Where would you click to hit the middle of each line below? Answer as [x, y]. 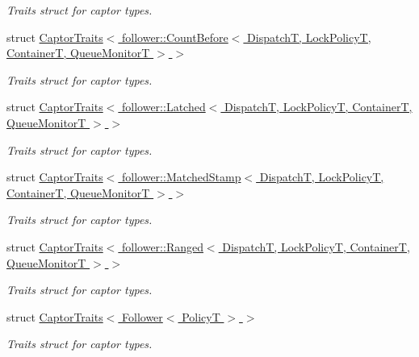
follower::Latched [164, 107]
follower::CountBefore [175, 37]
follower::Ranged [163, 246]
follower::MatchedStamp [182, 177]
